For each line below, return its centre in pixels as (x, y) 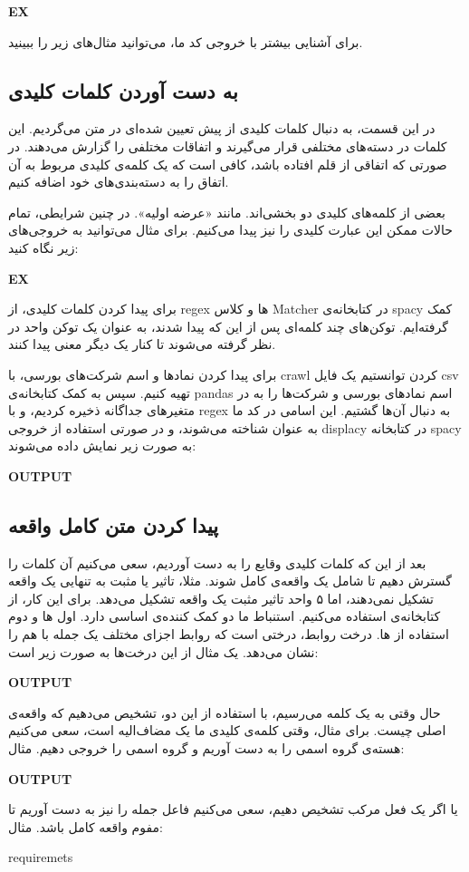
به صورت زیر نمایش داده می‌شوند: (102, 446)
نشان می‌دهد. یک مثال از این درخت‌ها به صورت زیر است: (163, 651)
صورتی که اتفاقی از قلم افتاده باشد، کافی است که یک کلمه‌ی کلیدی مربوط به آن (228, 164)
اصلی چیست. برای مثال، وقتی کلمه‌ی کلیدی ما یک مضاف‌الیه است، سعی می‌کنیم (227, 730)
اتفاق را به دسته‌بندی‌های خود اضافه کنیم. (119, 182)
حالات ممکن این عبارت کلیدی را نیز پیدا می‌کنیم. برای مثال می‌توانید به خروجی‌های (230, 230)
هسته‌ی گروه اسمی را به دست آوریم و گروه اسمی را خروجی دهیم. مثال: (206, 748)
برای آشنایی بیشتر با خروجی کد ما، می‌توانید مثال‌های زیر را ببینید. (186, 41)
